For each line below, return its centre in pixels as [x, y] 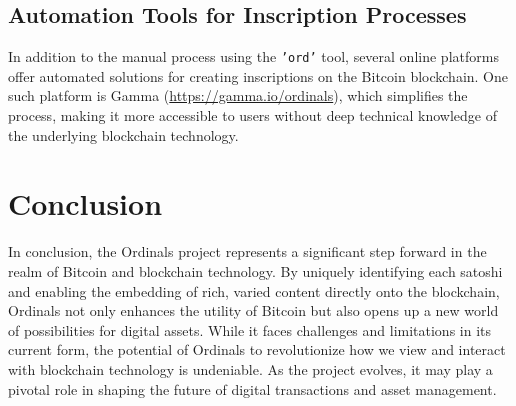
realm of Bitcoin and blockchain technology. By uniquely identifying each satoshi [255, 270]
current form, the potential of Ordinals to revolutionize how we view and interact [257, 349]
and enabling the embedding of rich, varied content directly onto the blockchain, [254, 290]
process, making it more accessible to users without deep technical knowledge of [252, 115]
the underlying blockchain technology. [123, 134]
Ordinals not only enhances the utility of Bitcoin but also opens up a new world [253, 310]
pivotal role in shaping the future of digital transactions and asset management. [252, 388]
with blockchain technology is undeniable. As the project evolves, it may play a [250, 368]
